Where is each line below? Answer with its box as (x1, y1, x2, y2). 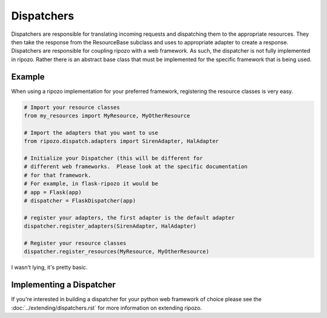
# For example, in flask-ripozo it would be (24, 180, 159, 188)
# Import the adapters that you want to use (24, 129, 159, 136)
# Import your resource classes (24, 104, 121, 110)
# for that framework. (24, 172, 91, 178)
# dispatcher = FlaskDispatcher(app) (24, 197, 136, 204)
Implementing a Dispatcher (11, 280, 116, 290)
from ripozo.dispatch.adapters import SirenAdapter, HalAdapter (24, 138, 219, 145)
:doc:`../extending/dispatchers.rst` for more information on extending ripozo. (11, 304, 202, 311)
